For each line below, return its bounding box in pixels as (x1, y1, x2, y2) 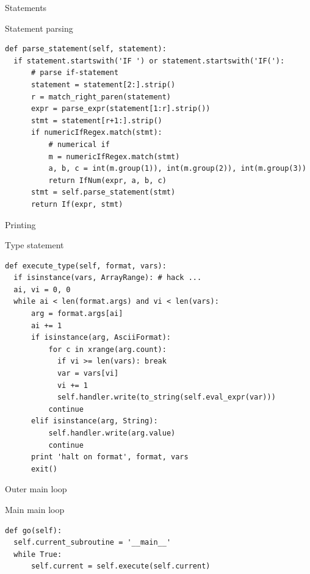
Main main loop (5, 503, 65, 515)
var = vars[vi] (57, 369, 119, 378)
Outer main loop (5, 483, 67, 495)
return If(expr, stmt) (31, 199, 123, 209)
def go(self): (5, 526, 62, 535)
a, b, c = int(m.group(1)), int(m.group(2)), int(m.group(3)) (48, 164, 306, 173)
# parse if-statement (31, 68, 119, 77)
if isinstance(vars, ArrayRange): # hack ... (13, 273, 202, 282)
